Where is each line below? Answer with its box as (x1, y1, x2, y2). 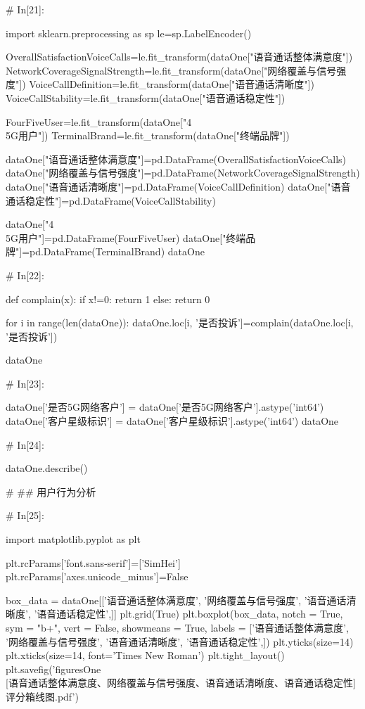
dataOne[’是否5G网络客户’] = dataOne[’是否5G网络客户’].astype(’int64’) (6, 400, 324, 414)
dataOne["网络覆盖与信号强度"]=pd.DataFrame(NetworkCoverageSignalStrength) (6, 165, 360, 180)
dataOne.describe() (6, 461, 88, 475)
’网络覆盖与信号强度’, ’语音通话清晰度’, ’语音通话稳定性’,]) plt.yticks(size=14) (6, 634, 354, 649)
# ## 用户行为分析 (6, 484, 96, 499)
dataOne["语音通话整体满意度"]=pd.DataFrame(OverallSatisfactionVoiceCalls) (6, 151, 347, 166)
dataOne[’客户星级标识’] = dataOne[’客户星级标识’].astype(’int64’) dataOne (6, 414, 339, 428)
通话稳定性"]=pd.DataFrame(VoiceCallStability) (6, 193, 216, 207)
